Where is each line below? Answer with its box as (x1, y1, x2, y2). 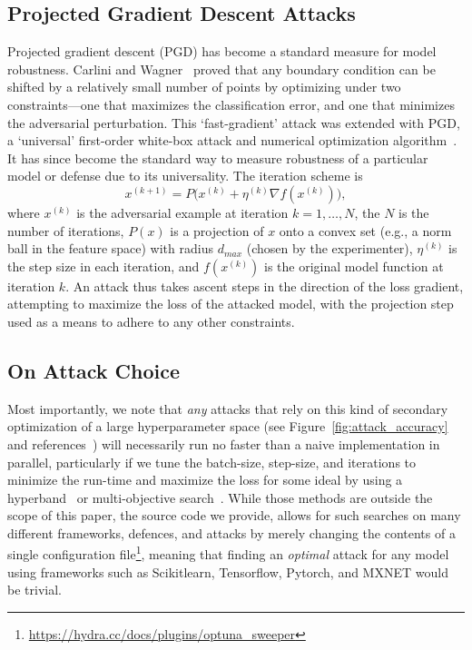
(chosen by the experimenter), (246, 239, 413, 258)
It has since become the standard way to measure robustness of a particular (7, 148, 428, 167)
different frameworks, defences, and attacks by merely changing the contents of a (7, 523, 456, 542)
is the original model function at (264, 256, 444, 275)
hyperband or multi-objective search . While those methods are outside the (7, 487, 433, 507)
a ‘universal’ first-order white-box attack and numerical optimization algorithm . (7, 131, 457, 150)
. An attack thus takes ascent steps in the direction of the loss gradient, (65, 276, 464, 295)
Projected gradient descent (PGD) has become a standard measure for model (7, 42, 437, 61)
